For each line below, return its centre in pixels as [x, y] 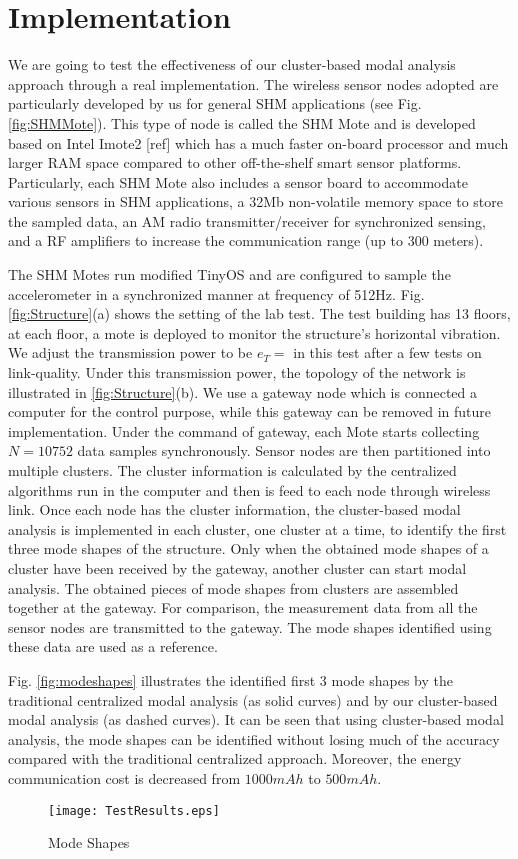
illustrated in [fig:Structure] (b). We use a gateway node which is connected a [242, 391]
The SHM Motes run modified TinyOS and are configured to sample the [229, 274]
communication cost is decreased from [124, 777]
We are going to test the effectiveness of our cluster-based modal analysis [232, 64]
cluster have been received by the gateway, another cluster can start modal [237, 567]
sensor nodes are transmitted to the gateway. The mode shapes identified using [250, 626]
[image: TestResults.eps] [134, 810]
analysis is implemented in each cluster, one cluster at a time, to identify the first [257, 528]
